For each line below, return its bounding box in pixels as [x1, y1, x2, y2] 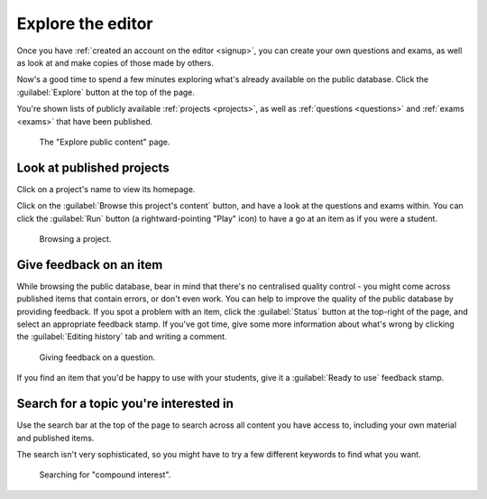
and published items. [16, 432, 95, 443]
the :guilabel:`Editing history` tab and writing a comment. [16, 331, 227, 342]
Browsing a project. [39, 233, 112, 244]
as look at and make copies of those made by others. [16, 57, 214, 68]
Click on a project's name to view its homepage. [16, 183, 196, 194]
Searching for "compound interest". [39, 469, 171, 480]
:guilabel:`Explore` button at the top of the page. [16, 87, 196, 97]
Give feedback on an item [16, 257, 163, 273]
